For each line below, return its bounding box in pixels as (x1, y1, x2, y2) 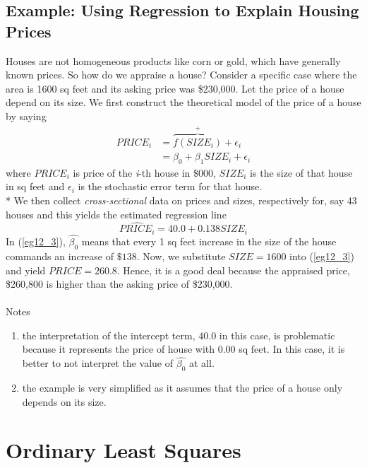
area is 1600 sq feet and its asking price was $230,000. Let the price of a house (6, 81, 344, 95)
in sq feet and (6, 179, 65, 194)
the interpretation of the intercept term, (22, 327, 195, 342)
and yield (6, 262, 46, 277)
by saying (6, 108, 47, 123)
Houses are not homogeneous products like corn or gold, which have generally (6, 53, 341, 68)
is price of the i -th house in (73, 165, 191, 180)
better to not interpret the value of (22, 356, 174, 370)
